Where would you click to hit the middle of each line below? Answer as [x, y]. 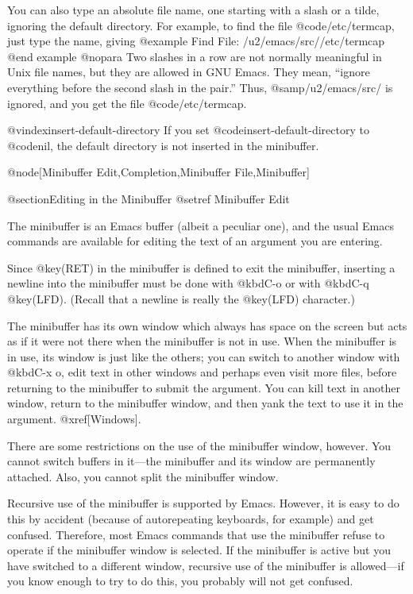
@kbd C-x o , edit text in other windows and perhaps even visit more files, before [202, 372]
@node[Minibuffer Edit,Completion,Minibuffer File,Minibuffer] [158, 172]
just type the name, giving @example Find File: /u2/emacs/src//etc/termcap [196, 41]
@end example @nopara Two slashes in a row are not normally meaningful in [195, 56]
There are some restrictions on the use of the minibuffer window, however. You [199, 445]
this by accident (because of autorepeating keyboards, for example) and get [191, 519]
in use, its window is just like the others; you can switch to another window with [204, 356]
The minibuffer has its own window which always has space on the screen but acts [207, 325]
